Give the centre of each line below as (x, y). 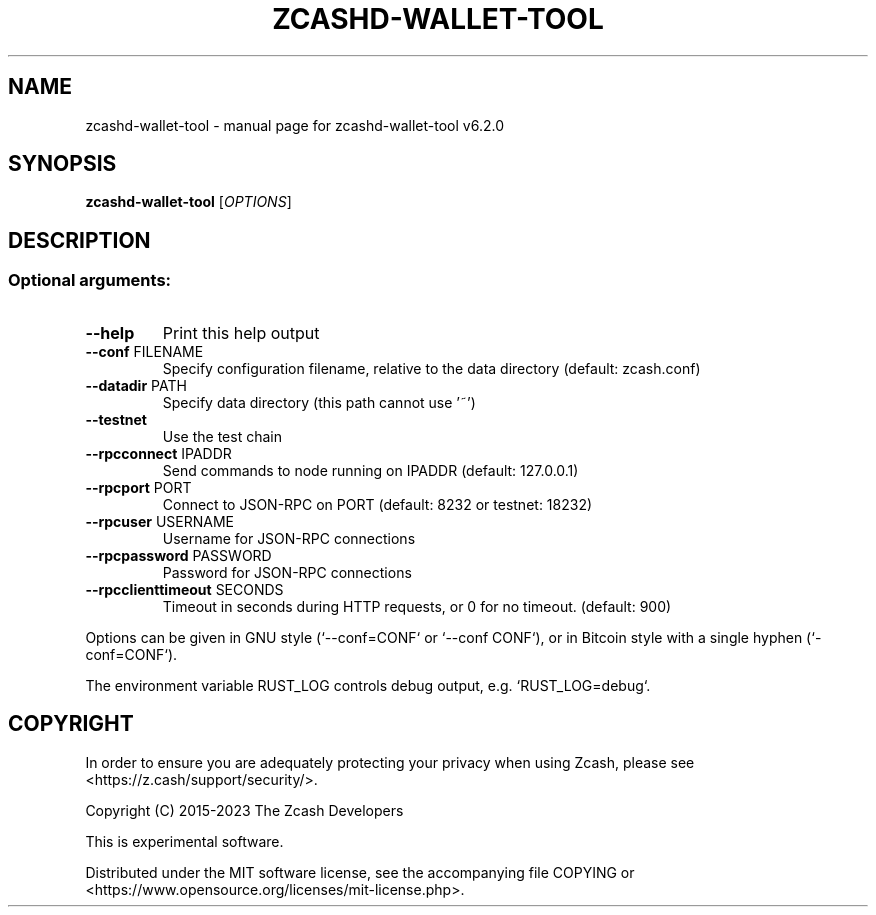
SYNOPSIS (62, 164)
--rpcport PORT (138, 487)
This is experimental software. (184, 841)
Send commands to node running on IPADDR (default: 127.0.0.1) (370, 470)
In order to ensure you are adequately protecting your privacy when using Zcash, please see (390, 762)
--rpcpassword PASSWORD (178, 555)
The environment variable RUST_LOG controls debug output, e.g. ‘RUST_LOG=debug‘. (368, 685)
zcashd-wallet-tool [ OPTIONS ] (188, 202)
